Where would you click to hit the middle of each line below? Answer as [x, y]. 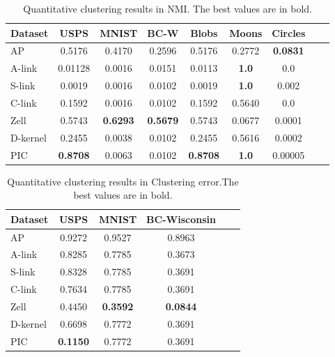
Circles [289, 32]
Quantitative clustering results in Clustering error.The [123, 181]
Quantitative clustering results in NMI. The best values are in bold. [168, 8]
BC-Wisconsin [181, 219]
